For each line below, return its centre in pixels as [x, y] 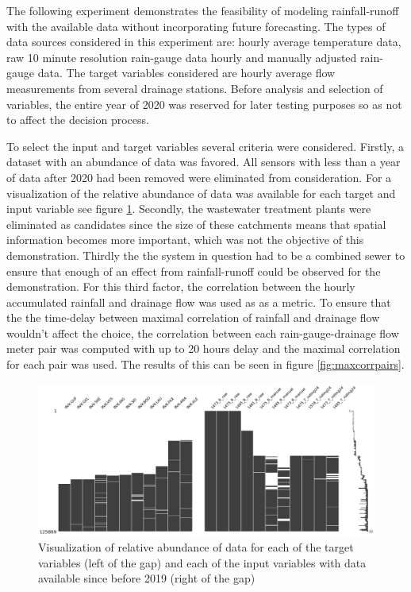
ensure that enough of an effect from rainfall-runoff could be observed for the [194, 271]
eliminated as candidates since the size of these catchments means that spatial [196, 224]
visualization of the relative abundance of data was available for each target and [201, 193]
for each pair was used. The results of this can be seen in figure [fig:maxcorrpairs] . [205, 364]
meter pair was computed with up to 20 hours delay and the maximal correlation [204, 348]
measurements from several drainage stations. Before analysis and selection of [195, 88]
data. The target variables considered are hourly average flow [186, 73]
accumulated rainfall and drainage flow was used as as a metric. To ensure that [199, 302]
